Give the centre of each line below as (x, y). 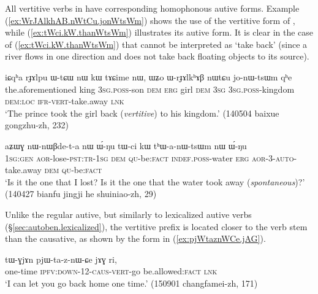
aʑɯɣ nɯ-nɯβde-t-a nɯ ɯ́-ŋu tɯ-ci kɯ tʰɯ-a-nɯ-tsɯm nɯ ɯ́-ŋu (126, 145)
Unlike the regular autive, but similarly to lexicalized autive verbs (128, 214)
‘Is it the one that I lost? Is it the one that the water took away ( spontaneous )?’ (155, 181)
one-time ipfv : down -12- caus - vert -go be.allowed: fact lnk (111, 271)
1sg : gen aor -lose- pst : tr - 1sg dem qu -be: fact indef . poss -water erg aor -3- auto (150, 157)
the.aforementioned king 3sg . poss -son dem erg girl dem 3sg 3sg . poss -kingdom (150, 89)
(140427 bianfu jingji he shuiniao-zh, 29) (81, 194)
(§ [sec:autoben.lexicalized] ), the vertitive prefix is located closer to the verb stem (156, 226)
